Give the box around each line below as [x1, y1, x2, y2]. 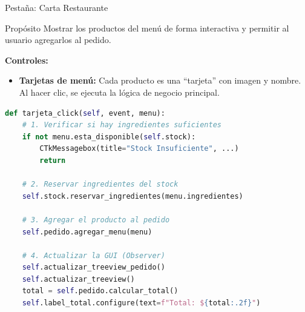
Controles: [5, 53, 48, 66]
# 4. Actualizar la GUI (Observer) [22, 251, 165, 260]
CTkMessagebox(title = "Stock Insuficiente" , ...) [39, 144, 239, 153]
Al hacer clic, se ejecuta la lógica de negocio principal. [19, 85, 220, 98]
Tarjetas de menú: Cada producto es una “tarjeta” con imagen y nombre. [19, 74, 301, 87]
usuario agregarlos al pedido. [5, 33, 111, 46]
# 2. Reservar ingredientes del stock [22, 180, 179, 189]
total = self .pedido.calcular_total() [22, 287, 179, 296]
